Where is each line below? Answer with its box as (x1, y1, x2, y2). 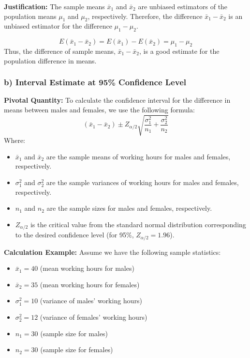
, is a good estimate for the (139, 46, 220, 56)
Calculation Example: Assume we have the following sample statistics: (4, 247, 221, 257)
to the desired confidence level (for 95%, (15, 230, 134, 240)
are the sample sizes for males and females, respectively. (46, 203, 212, 213)
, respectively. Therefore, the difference (88, 11, 203, 21)
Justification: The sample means (4, 1, 105, 11)
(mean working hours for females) (40, 279, 140, 289)
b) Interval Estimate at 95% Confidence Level (4, 76, 186, 88)
